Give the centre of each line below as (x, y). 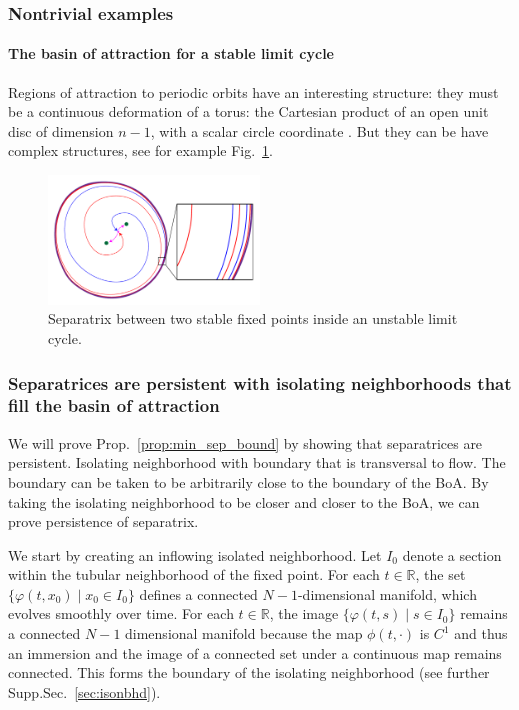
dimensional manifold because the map (244, 633)
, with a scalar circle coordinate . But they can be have (319, 130)
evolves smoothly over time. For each (121, 613)
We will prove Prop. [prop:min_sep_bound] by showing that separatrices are (245, 442)
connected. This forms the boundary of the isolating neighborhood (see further (249, 672)
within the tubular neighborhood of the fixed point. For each (194, 574)
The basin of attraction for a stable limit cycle (171, 53)
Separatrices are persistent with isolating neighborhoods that (260, 382)
